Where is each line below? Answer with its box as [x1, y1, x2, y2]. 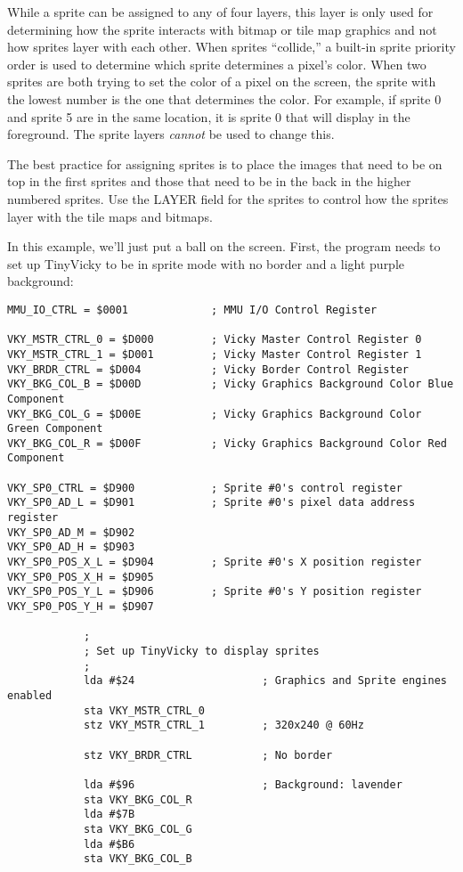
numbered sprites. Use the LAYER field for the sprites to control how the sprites [7, 189, 449, 208]
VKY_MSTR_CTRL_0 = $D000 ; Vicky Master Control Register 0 [7, 333, 422, 346]
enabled [7, 689, 53, 702]
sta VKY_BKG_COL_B [83, 852, 192, 866]
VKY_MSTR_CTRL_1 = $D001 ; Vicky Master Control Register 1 [7, 347, 422, 361]
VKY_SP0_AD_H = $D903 [7, 541, 135, 554]
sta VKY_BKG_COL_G [83, 822, 192, 835]
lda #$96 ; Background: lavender [83, 778, 402, 791]
